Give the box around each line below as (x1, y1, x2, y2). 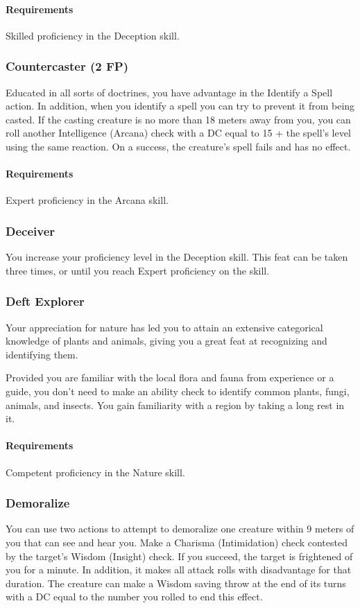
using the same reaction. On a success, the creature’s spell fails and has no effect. (6, 139, 351, 153)
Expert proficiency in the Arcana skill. (6, 193, 169, 207)
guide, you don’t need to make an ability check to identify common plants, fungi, (6, 383, 350, 398)
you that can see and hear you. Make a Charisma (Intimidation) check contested (6, 535, 348, 549)
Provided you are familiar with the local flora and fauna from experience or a (6, 370, 334, 385)
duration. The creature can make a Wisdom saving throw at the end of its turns (6, 575, 346, 590)
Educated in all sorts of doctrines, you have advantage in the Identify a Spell (6, 85, 333, 99)
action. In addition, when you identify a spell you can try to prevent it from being (6, 98, 355, 113)
